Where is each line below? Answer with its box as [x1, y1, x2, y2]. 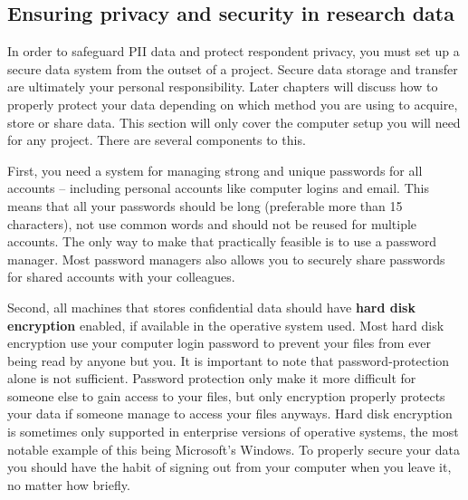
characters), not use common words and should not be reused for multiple [7, 214, 417, 233]
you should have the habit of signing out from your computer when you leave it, [7, 457, 452, 476]
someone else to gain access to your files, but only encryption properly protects [7, 386, 445, 405]
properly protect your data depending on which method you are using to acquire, [7, 94, 458, 113]
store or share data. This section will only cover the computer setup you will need [7, 112, 461, 131]
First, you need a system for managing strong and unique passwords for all [7, 160, 423, 179]
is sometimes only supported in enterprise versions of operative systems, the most [7, 422, 459, 441]
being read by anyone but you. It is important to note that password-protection [7, 351, 450, 370]
